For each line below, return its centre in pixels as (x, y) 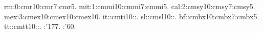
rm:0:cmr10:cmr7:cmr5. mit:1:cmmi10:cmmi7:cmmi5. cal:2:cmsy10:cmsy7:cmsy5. (130, 6)
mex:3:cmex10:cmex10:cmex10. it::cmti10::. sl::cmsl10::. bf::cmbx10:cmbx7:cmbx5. (132, 16)
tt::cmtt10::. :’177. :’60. (40, 26)
